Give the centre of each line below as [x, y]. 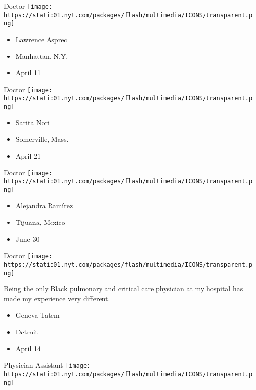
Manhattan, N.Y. [42, 56]
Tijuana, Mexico [40, 222]
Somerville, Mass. [42, 139]
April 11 [28, 73]
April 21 [28, 155]
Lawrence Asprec [41, 39]
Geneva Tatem [38, 315]
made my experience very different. [57, 298]
